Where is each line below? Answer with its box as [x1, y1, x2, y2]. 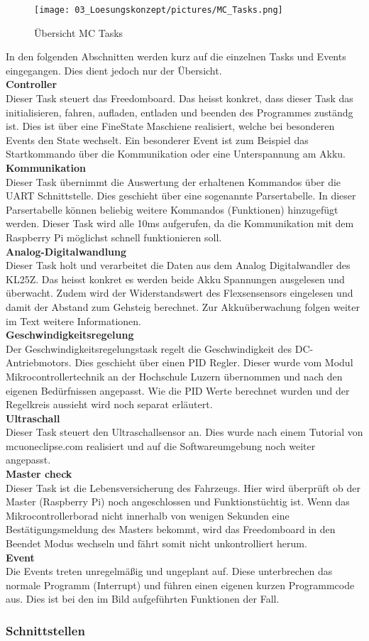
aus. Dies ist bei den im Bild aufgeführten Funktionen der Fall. [6, 591, 280, 606]
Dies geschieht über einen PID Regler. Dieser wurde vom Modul [75, 355, 353, 370]
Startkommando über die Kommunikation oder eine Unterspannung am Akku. [6, 146, 346, 161]
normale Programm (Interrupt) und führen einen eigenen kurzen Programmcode [6, 577, 355, 592]
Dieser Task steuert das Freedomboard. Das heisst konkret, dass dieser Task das [6, 91, 353, 106]
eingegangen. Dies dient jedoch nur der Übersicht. [6, 62, 222, 77]
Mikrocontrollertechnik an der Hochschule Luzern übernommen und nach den [6, 368, 343, 383]
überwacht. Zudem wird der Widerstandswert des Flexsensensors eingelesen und [6, 285, 353, 300]
